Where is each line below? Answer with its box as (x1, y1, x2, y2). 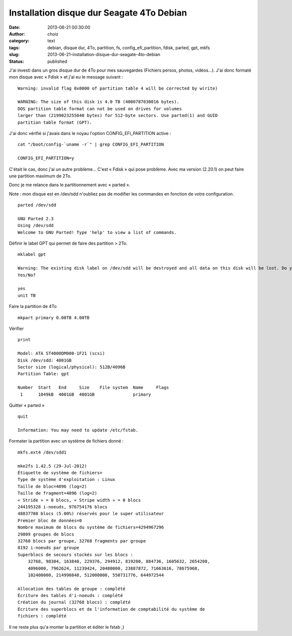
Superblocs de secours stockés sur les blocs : (18, 552, 133, 558)
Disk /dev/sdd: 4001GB (18, 357, 72, 363)
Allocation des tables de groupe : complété (18, 586, 126, 592)
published (47, 58, 68, 64)
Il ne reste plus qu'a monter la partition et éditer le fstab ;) (9, 624, 125, 630)
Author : (9, 31, 25, 37)
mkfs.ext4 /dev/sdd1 (18, 449, 67, 455)
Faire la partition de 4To (9, 304, 57, 309)
